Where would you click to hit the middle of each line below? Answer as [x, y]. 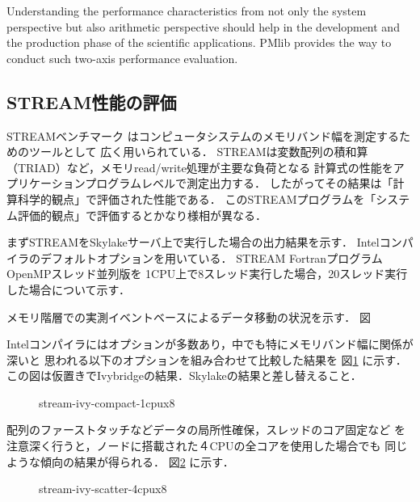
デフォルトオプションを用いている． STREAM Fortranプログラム [211, 257]
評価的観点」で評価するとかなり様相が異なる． [142, 215]
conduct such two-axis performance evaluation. [122, 58]
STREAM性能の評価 [92, 101]
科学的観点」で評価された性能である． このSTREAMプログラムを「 [197, 198]
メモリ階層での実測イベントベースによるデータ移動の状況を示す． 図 [189, 316]
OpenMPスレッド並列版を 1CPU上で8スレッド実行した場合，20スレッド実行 [207, 274]
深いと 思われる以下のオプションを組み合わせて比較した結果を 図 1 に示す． [207, 359]
